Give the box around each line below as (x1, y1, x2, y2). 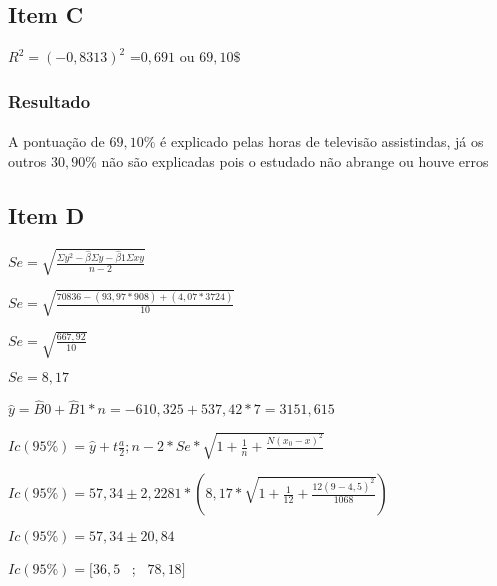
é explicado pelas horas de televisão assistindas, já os (160, 131, 484, 152)
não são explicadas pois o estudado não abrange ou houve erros (101, 150, 489, 171)
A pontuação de (8, 131, 105, 152)
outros (8, 150, 47, 171)
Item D (8, 199, 85, 230)
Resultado (8, 88, 91, 113)
